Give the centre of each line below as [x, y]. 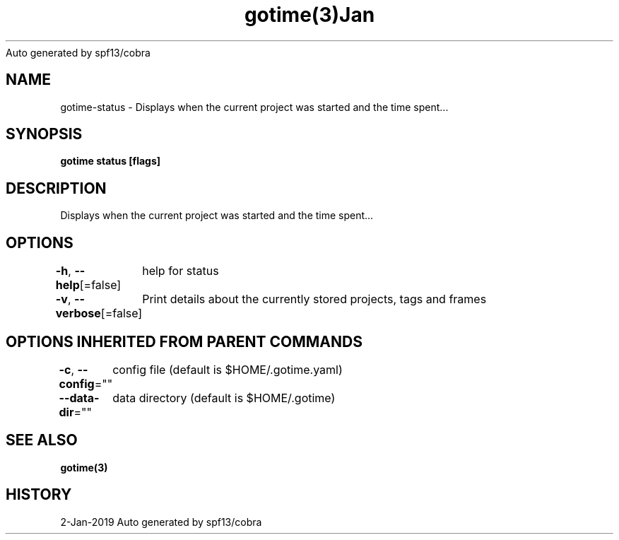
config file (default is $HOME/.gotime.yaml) [228, 369]
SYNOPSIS [44, 134]
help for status [181, 271]
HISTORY [39, 495]
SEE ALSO [42, 440]
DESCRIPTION [56, 188]
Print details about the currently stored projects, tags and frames [314, 299]
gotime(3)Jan [309, 15]
